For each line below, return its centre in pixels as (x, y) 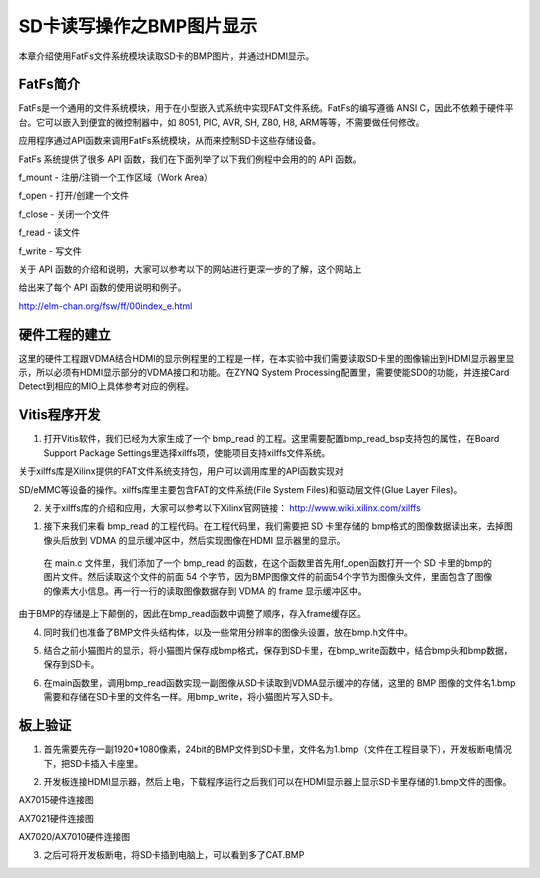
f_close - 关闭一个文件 (64, 214)
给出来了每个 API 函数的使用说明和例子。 (102, 287)
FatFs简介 (49, 84)
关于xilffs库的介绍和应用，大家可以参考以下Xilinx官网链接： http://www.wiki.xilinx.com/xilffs (232, 507)
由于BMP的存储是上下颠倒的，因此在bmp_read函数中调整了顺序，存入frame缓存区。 (192, 614)
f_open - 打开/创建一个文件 (74, 196)
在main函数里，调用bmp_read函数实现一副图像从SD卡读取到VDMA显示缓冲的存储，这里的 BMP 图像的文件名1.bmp (279, 682)
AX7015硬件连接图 (56, 800)
